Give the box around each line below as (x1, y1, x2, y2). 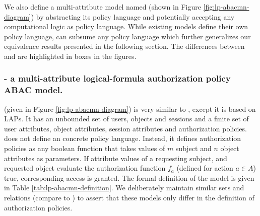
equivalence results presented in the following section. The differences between (4, 41, 245, 51)
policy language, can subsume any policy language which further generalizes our (4, 31, 251, 41)
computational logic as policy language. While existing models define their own (4, 21, 248, 32)
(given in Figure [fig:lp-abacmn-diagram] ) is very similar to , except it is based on (4, 103, 256, 114)
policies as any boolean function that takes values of (4, 143, 165, 154)
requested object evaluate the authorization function (4, 163, 166, 173)
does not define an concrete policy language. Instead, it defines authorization (4, 133, 241, 143)
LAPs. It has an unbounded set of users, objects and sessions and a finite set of (4, 113, 249, 124)
